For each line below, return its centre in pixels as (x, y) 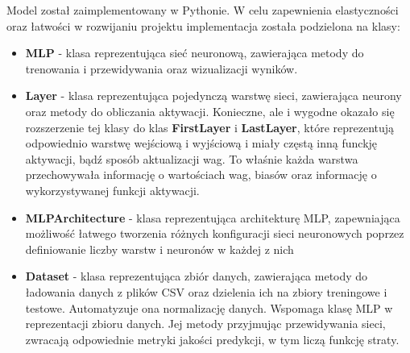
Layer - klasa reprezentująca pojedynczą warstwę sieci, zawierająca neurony (213, 96)
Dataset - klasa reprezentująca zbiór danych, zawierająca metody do (197, 276)
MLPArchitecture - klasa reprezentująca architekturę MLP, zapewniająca (213, 217)
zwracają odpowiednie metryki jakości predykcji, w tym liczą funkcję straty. (212, 339)
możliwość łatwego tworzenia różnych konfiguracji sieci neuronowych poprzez (215, 233)
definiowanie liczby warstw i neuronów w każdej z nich (159, 249)
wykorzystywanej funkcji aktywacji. (112, 190)
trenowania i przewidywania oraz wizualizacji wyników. (162, 68)
